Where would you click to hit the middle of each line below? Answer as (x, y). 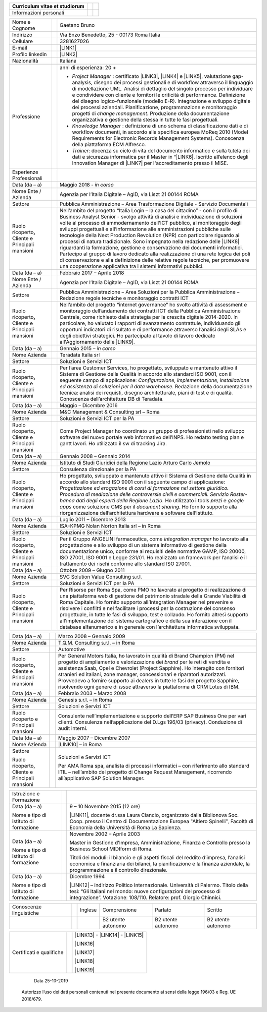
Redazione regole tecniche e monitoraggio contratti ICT (124, 298)
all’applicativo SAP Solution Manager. (101, 778)
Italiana (68, 61)
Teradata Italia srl (80, 355)
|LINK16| (85, 944)
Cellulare (22, 41)
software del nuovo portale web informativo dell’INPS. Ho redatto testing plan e (152, 437)
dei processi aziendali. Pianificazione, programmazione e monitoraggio (155, 107)
